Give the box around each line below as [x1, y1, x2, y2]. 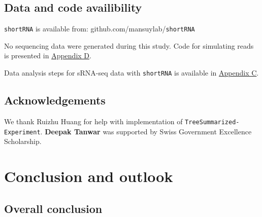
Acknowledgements [4, 92, 106, 108]
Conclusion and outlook [4, 166, 173, 186]
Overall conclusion [4, 200, 103, 216]
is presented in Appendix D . [4, 50, 91, 61]
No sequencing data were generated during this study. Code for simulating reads [4, 40, 254, 51]
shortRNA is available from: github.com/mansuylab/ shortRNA [4, 23, 195, 34]
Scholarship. [4, 136, 42, 147]
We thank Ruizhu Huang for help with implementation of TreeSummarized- [4, 116, 240, 126]
